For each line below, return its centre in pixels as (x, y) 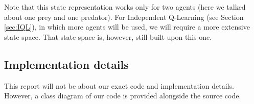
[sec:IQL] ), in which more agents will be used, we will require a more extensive (127, 27)
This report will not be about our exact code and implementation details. (119, 85)
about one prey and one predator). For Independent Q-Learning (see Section (124, 17)
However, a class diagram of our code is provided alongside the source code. (123, 96)
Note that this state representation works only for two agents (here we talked (125, 7)
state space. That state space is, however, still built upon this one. (108, 36)
